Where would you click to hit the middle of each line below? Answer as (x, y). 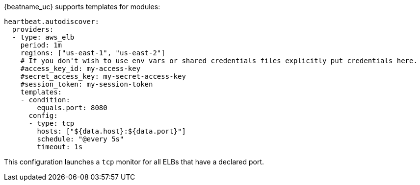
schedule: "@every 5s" (80, 139)
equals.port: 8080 (72, 108)
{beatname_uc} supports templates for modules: (82, 7)
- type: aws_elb (43, 37)
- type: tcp (52, 123)
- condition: (45, 100)
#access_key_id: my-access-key (80, 69)
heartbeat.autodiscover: (52, 22)
